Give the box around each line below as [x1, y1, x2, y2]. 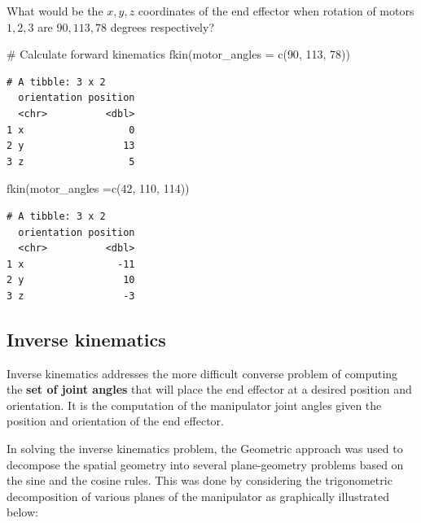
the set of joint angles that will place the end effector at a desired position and [7, 381, 412, 398]
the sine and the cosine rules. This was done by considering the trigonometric [7, 472, 392, 489]
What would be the [7, 2, 103, 19]
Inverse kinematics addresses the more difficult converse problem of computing [7, 364, 398, 381]
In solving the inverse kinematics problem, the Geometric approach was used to [7, 440, 403, 457]
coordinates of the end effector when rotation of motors [138, 2, 414, 19]
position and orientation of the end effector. [7, 412, 224, 429]
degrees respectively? [110, 18, 215, 35]
